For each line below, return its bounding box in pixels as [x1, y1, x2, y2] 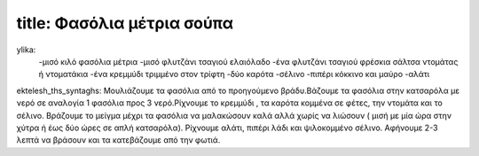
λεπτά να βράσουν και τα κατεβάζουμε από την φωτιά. [16, 135, 221, 145]
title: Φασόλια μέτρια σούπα [16, 13, 234, 33]
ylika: [16, 44, 36, 55]
